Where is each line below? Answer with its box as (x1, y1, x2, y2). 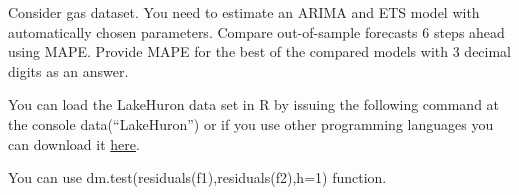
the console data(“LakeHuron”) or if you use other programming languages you (8, 113, 494, 134)
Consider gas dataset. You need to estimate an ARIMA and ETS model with (8, 2, 480, 22)
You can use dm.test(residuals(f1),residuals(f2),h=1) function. (8, 167, 387, 188)
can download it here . (8, 133, 140, 154)
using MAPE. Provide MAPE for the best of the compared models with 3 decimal (8, 41, 512, 62)
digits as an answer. (8, 60, 129, 81)
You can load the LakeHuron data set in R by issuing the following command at (8, 94, 500, 115)
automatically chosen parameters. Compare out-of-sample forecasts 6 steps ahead (8, 21, 505, 42)
